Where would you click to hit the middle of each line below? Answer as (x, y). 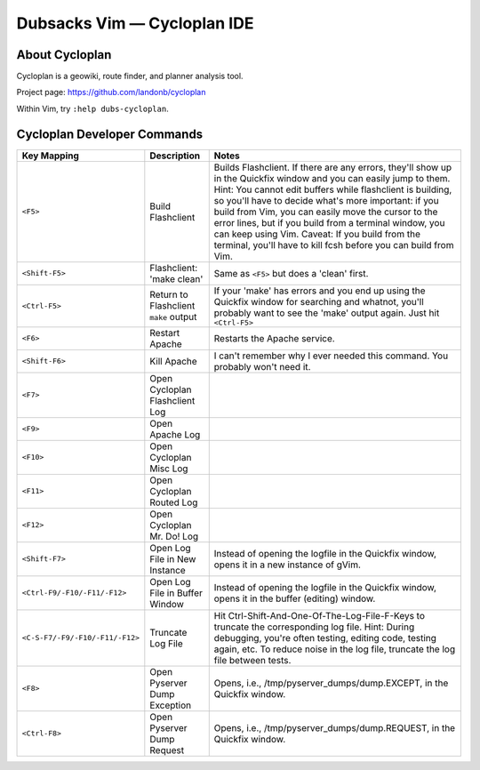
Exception (170, 705)
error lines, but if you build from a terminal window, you (329, 222)
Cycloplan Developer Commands (110, 134)
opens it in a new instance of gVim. (288, 565)
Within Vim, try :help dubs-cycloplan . (92, 108)
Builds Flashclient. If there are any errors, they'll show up (333, 167)
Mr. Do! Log (174, 536)
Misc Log (169, 469)
